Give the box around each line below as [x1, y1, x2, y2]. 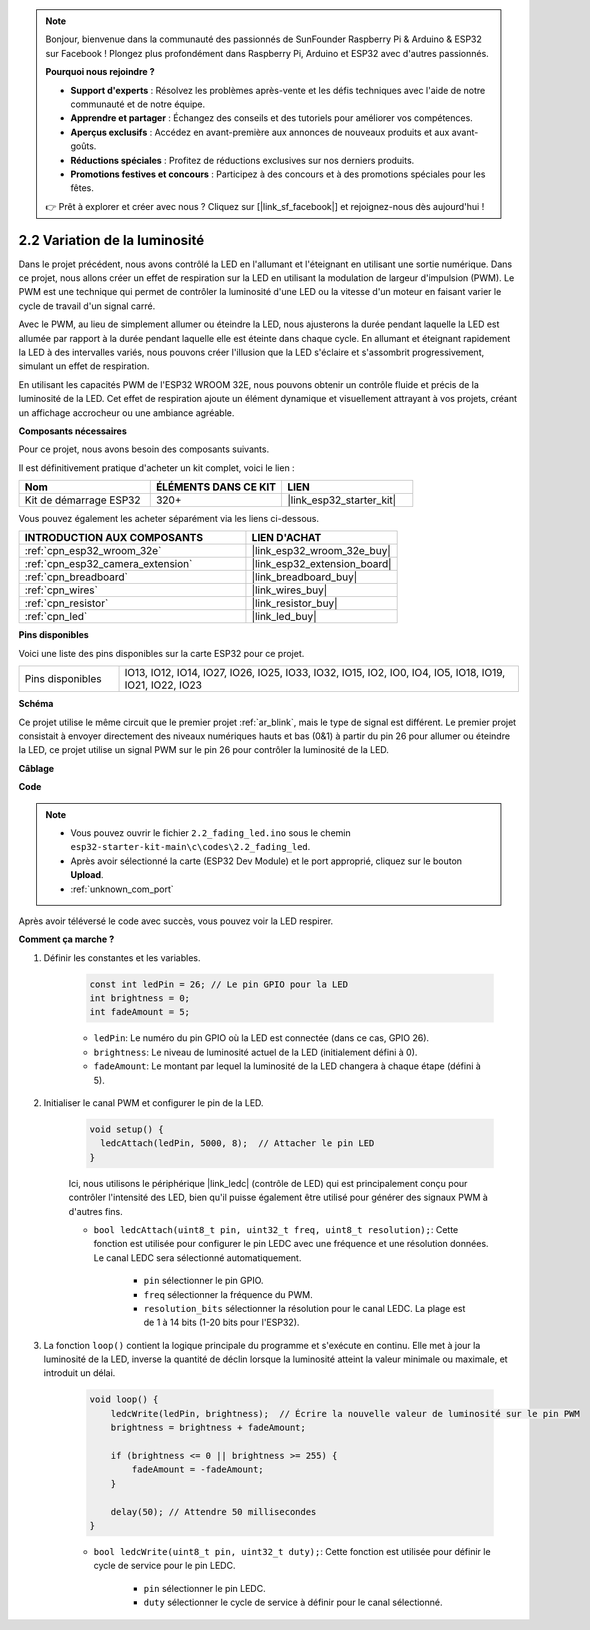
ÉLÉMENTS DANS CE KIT [155, 480, 277, 494]
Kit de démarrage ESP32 [24, 493, 141, 507]
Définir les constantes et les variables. [43, 951, 201, 964]
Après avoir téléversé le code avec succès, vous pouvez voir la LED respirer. [18, 915, 334, 927]
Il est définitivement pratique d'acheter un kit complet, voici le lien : [18, 461, 295, 474]
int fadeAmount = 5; [89, 1006, 190, 1018]
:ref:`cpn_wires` [24, 583, 99, 597]
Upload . [70, 869, 104, 881]
